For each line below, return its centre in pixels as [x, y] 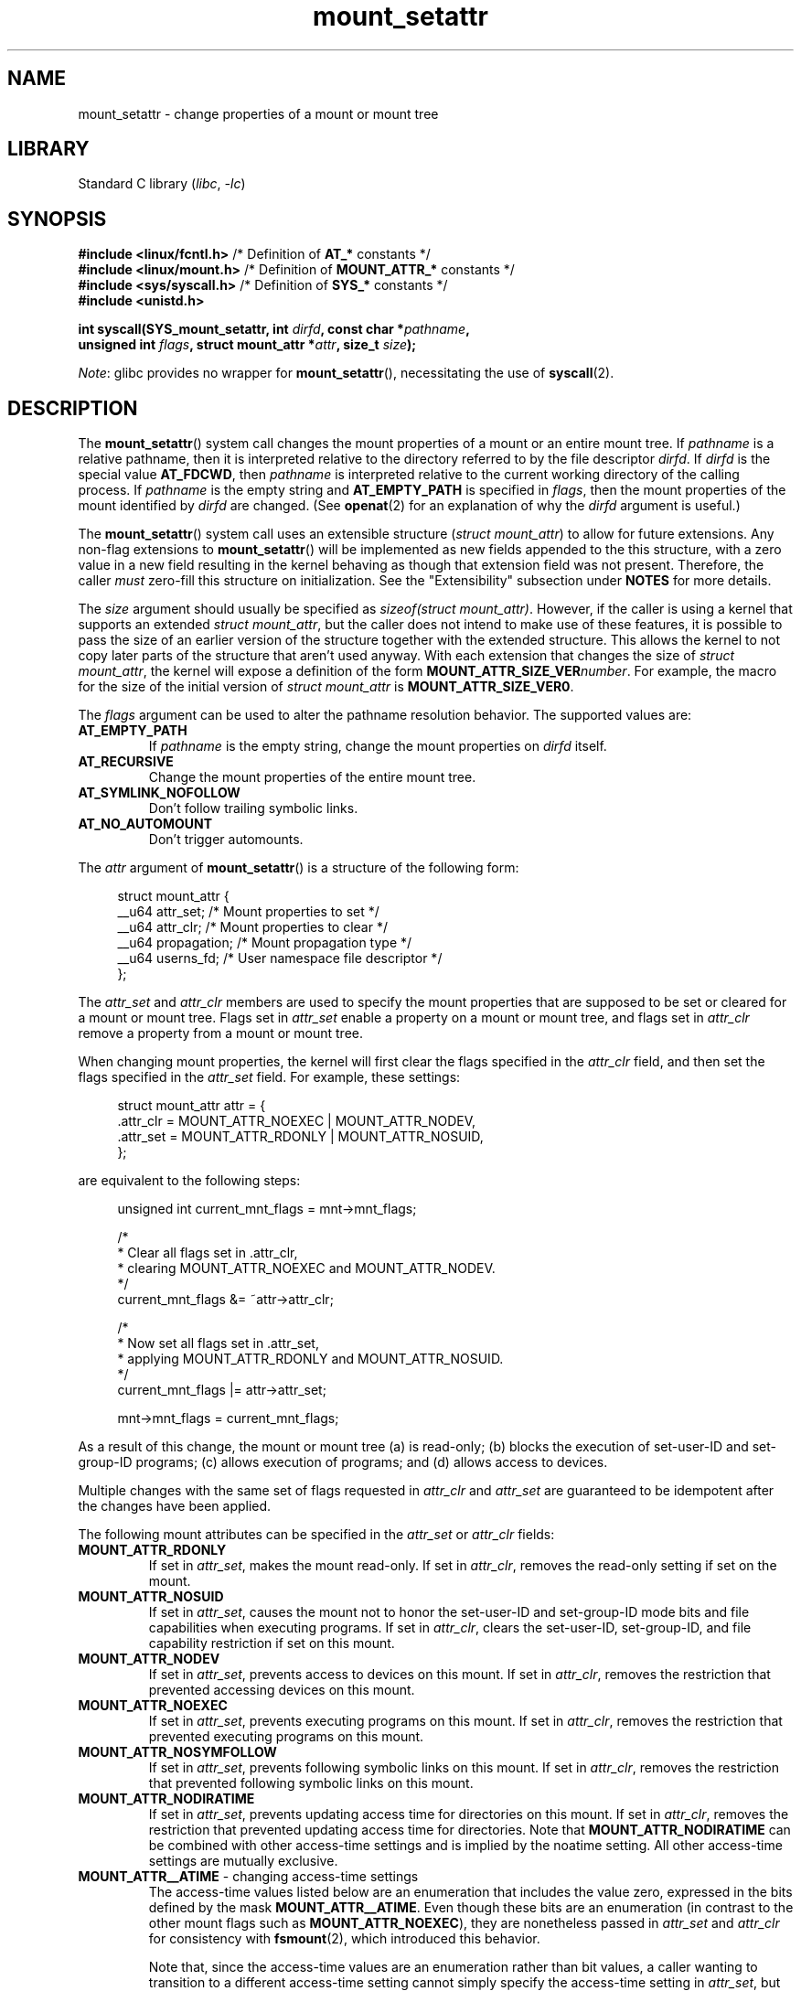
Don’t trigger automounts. [226, 840]
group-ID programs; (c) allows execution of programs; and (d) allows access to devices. [343, 1462]
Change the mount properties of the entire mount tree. [312, 777]
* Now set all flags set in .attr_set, [218, 1343]
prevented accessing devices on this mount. [282, 1690]
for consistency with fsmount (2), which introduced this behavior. [344, 1939]
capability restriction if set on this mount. [272, 1643]
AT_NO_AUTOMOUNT [145, 824]
